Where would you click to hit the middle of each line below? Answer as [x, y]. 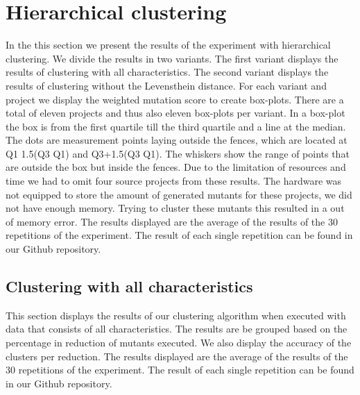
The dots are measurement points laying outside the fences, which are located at [177, 140]
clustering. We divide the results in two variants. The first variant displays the [172, 58]
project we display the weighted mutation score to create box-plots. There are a [175, 99]
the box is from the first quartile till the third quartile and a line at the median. [176, 126]
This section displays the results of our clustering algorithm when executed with [176, 315]
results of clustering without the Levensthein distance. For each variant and [166, 85]
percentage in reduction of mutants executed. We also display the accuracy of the [179, 343]
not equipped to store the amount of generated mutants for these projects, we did [179, 194]
